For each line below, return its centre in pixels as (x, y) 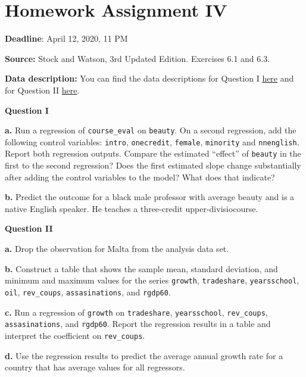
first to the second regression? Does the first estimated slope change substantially (153, 165)
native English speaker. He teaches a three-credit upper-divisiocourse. (132, 208)
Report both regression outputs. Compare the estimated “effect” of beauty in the (153, 153)
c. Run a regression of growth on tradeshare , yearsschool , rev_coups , (136, 312)
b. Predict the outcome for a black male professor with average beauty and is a (150, 197)
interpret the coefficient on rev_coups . (75, 335)
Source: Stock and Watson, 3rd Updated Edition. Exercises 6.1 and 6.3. (138, 58)
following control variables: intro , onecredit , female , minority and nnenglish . (152, 141)
